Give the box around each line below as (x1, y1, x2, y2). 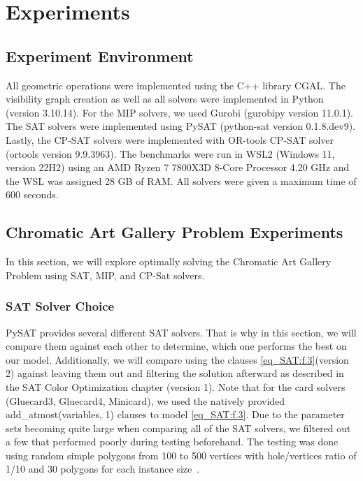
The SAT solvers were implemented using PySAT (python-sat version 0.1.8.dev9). (6, 119, 356, 133)
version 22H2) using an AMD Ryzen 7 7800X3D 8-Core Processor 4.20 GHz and (6, 160, 350, 175)
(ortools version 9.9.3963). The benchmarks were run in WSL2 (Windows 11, (6, 146, 335, 161)
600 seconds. (6, 187, 59, 202)
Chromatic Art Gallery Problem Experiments (6, 221, 343, 243)
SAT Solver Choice (6, 297, 115, 315)
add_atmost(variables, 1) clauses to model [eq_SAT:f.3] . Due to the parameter (6, 407, 345, 422)
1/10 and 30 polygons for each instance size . (6, 461, 200, 476)
